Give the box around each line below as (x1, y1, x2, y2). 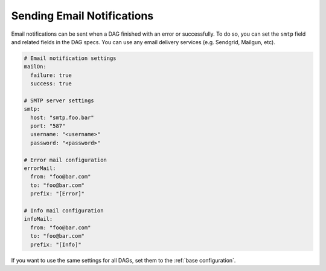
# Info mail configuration (24, 207, 104, 214)
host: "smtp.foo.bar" (30, 114, 95, 121)
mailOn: (24, 64, 46, 70)
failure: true (30, 71, 72, 79)
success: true (30, 80, 72, 87)
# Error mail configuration (24, 156, 107, 163)
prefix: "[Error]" (30, 191, 85, 197)
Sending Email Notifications (11, 9, 154, 22)
